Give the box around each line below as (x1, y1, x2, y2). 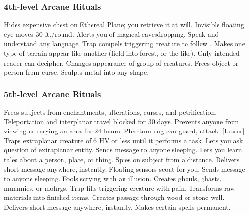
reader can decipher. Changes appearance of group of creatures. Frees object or (4, 57, 239, 67)
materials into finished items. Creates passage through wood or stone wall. (4, 192, 225, 202)
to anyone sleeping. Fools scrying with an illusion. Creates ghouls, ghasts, (4, 173, 222, 183)
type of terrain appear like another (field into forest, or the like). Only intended (4, 48, 240, 58)
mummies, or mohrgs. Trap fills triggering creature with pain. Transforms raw (4, 182, 235, 193)
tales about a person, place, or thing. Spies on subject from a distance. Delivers (4, 154, 240, 164)
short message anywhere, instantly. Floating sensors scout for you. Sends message (4, 164, 245, 174)
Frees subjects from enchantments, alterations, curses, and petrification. (4, 107, 217, 116)
